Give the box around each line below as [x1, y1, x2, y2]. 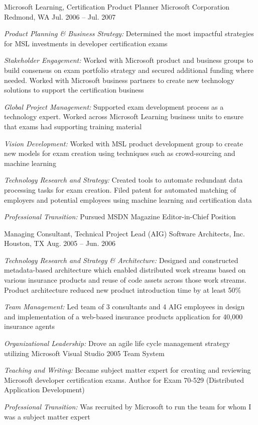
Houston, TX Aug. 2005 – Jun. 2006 [4, 238, 115, 248]
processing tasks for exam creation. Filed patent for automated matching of [4, 184, 236, 195]
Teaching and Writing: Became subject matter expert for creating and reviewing [4, 365, 251, 375]
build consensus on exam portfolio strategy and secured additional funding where [4, 64, 254, 75]
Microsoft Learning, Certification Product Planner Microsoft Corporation [4, 2, 230, 12]
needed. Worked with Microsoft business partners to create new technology [4, 74, 234, 85]
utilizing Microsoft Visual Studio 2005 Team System [4, 348, 165, 358]
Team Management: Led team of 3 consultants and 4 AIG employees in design [4, 301, 245, 312]
